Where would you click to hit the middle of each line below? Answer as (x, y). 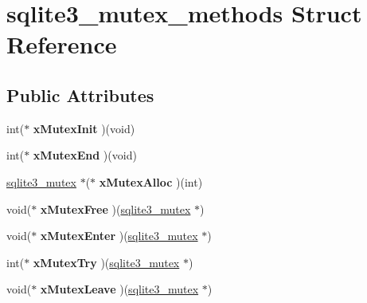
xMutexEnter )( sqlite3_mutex (119, 236)
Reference (62, 44)
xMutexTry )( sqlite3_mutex (106, 262)
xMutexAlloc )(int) (151, 181)
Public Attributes (80, 94)
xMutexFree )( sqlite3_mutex (115, 209)
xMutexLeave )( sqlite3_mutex (119, 289)
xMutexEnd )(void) (85, 155)
